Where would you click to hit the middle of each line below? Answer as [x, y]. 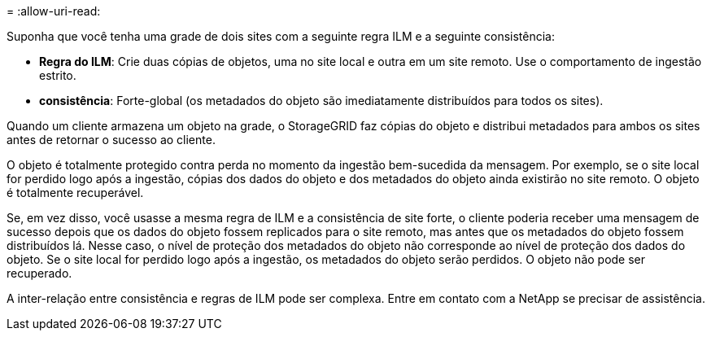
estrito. [58, 75]
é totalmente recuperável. [75, 193]
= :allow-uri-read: [54, 11]
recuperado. [39, 273]
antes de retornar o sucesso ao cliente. [111, 140]
